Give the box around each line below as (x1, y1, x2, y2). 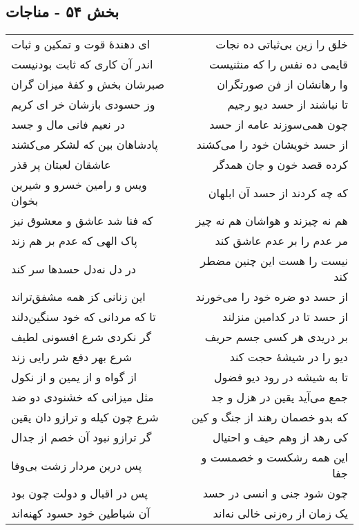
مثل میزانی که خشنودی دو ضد (11, 389, 154, 405)
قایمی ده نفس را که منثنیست (209, 56, 348, 73)
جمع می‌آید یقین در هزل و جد (211, 389, 348, 405)
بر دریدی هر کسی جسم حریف (204, 329, 348, 345)
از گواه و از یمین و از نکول (11, 369, 137, 385)
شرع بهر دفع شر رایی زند (11, 349, 133, 365)
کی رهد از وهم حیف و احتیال (213, 429, 348, 446)
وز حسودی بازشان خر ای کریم (11, 96, 155, 113)
